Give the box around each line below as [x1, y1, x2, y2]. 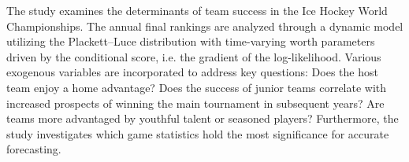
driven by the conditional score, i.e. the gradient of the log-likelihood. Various [6, 48, 381, 64]
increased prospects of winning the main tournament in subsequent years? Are [6, 94, 385, 111]
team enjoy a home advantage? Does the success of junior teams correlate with [6, 79, 387, 95]
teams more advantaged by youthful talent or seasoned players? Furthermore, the [6, 110, 399, 127]
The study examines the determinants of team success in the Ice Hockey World [6, 2, 388, 18]
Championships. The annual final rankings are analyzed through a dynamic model [6, 17, 403, 34]
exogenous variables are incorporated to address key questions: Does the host [6, 64, 378, 80]
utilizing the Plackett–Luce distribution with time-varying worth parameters [6, 33, 375, 50]
